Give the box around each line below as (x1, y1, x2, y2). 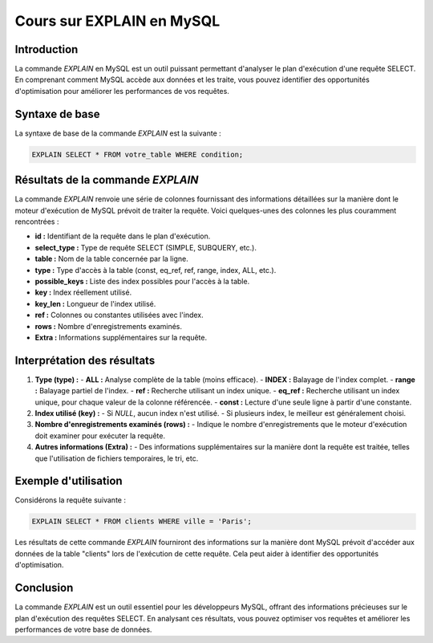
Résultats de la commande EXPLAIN (14, 173, 199, 187)
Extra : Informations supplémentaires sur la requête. (34, 332, 208, 342)
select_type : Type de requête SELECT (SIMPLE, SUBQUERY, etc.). (34, 242, 257, 252)
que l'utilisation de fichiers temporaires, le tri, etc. (34, 454, 199, 463)
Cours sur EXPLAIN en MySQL (14, 12, 221, 30)
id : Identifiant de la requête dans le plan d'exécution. (34, 231, 211, 241)
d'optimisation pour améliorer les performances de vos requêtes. (14, 86, 230, 96)
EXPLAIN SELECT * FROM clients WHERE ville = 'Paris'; (31, 517, 252, 526)
